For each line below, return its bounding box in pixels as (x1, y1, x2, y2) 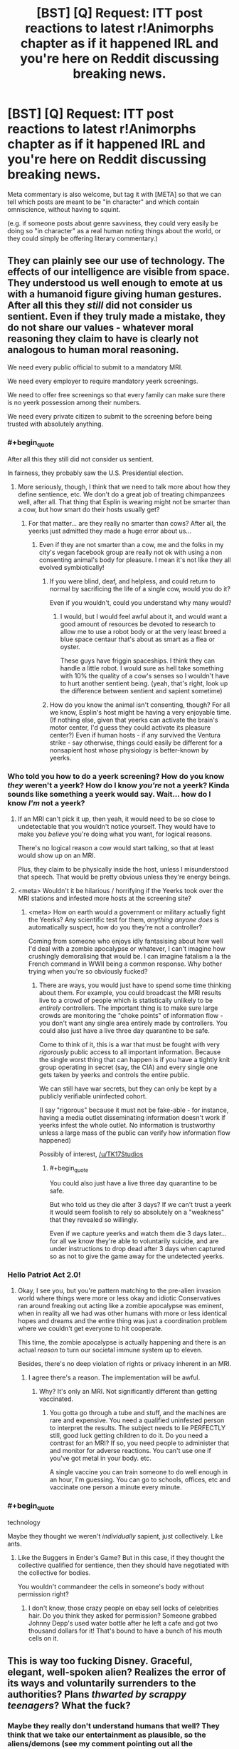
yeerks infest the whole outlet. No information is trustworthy (38, 1121, 216, 1129)
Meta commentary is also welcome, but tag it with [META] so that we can (7, 190, 222, 198)
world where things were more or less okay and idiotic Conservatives (17, 1293, 221, 1302)
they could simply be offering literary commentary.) (7, 234, 158, 243)
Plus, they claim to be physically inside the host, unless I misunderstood (17, 865, 229, 873)
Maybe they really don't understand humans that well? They (7, 1720, 221, 1730)
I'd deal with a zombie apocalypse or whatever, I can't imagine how (28, 944, 225, 953)
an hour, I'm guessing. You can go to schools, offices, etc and (49, 1475, 231, 1484)
